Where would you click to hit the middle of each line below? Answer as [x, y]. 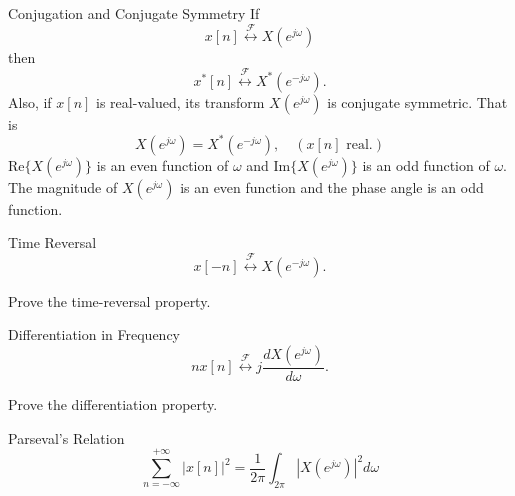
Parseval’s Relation [66, 437]
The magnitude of [63, 186]
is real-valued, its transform [180, 101]
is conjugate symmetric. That [417, 101]
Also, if [30, 101]
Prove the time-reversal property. [109, 300]
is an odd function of [426, 164]
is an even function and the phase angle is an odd [332, 186]
